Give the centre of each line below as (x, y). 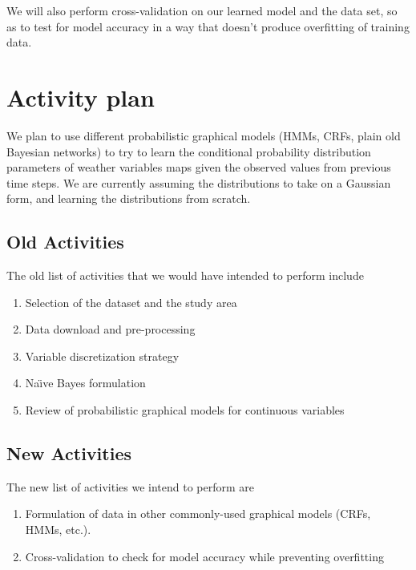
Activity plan (81, 97)
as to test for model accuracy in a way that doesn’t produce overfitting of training (208, 26)
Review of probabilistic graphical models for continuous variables (185, 410)
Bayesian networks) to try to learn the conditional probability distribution (189, 151)
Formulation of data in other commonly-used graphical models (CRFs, (198, 513)
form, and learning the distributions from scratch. (129, 198)
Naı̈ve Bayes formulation (85, 383)
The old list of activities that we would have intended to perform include (185, 275)
